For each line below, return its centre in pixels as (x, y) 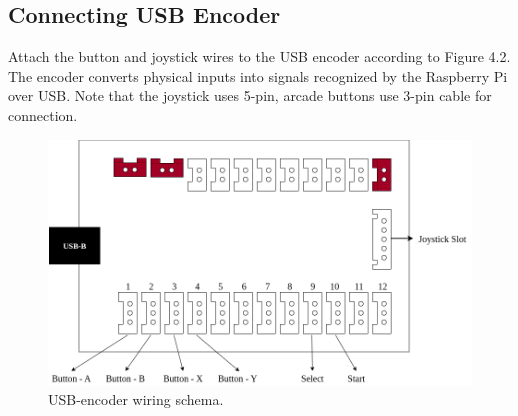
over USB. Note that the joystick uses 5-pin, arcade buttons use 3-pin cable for (250, 95)
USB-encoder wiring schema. (136, 398)
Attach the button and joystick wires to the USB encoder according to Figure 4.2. (259, 56)
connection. (43, 114)
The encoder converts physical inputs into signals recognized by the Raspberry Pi (258, 75)
